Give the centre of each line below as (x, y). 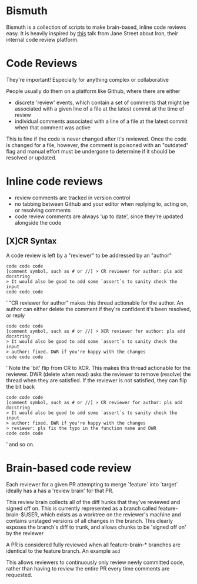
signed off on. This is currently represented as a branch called (81, 508)
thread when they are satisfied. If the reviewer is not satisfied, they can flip (96, 380)
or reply (16, 315)
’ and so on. (20, 444)
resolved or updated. (31, 158)
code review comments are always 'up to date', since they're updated (99, 216)
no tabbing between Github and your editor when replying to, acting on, (101, 203)
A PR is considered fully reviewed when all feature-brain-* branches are (93, 545)
